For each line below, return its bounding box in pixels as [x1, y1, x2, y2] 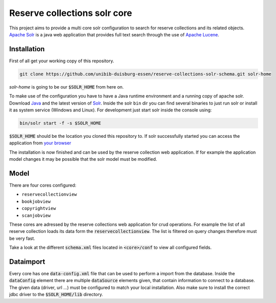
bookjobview [21, 199, 51, 204]
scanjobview [21, 212, 51, 218]
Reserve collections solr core [9, 7, 132, 18]
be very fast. [9, 235, 35, 241]
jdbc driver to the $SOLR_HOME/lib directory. [9, 292, 103, 298]
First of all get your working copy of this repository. [9, 58, 114, 64]
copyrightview [21, 205, 56, 211]
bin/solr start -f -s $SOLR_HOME [19, 120, 101, 126]
